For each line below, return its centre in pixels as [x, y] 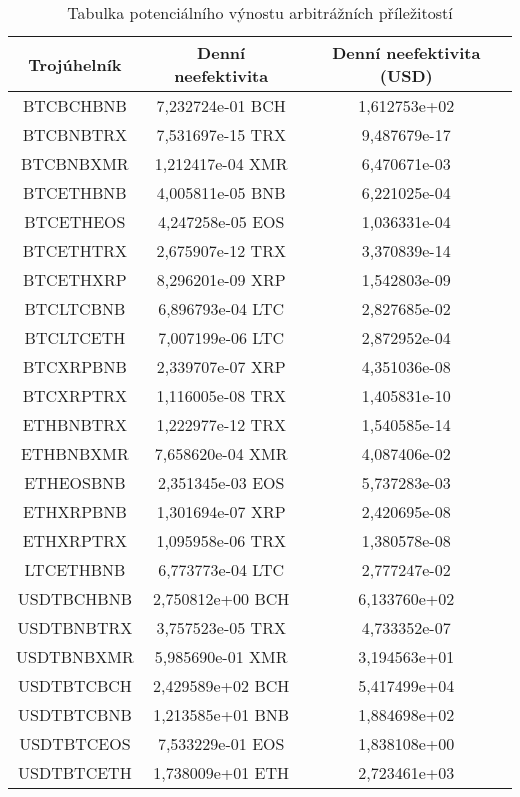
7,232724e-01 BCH [221, 105]
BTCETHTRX [74, 250]
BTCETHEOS [75, 221]
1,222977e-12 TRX [221, 424]
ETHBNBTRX [75, 424]
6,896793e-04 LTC [221, 308]
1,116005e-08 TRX [221, 395]
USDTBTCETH [75, 772]
